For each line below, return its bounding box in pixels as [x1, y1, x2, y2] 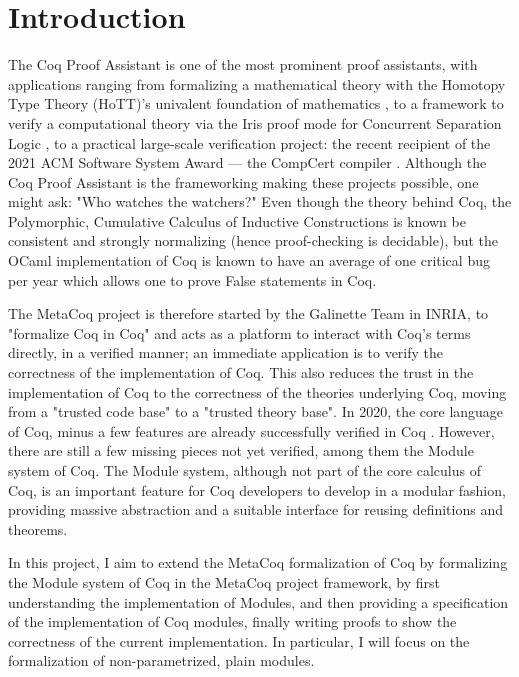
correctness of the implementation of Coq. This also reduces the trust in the [8, 362, 474, 383]
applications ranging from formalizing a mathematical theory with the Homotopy [8, 73, 506, 94]
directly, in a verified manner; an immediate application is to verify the [8, 342, 444, 363]
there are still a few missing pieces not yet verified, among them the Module [8, 440, 474, 461]
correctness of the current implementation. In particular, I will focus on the [8, 630, 470, 651]
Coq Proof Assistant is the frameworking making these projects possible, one [8, 171, 479, 192]
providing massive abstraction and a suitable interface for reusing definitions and [8, 499, 503, 520]
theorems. [8, 518, 68, 539]
